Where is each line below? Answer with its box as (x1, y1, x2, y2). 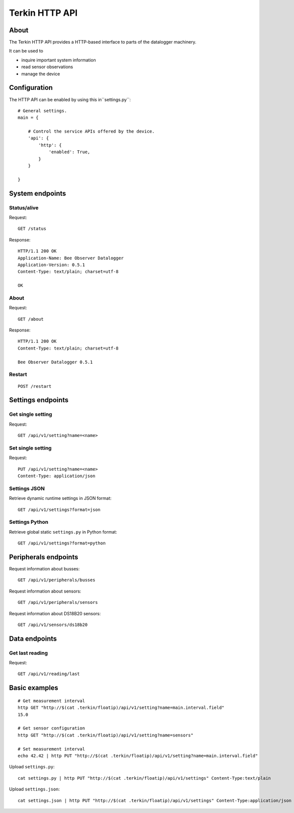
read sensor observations (21, 64, 73, 70)
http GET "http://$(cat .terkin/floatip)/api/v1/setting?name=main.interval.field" (18, 705, 225, 710)
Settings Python (9, 518, 49, 525)
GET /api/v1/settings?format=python (18, 541, 106, 546)
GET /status (18, 226, 47, 232)
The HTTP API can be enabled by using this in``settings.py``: (9, 96, 131, 103)
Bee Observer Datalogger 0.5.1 (18, 359, 93, 365)
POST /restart (18, 383, 51, 389)
